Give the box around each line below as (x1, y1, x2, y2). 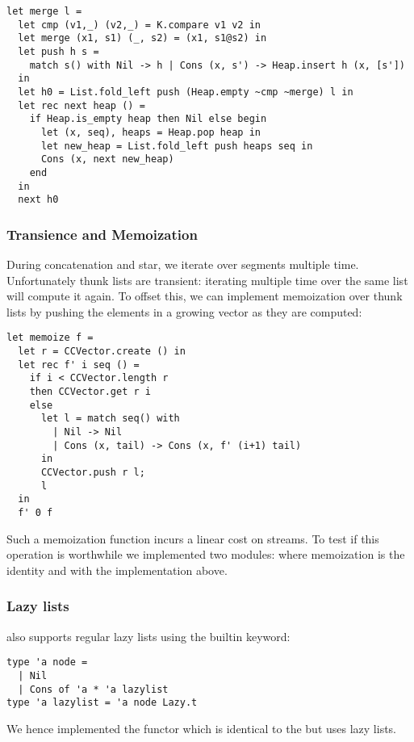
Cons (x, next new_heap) (40, 153, 174, 166)
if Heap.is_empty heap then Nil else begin (29, 113, 267, 125)
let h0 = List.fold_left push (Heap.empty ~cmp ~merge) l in (18, 86, 353, 98)
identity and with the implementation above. (6, 561, 228, 578)
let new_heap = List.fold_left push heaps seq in (40, 140, 313, 152)
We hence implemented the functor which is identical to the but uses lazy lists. (6, 719, 396, 736)
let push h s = (18, 45, 99, 57)
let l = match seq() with (40, 413, 180, 425)
